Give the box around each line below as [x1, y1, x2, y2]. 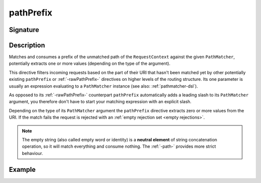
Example [9, 165, 36, 174]
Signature [9, 26, 40, 34]
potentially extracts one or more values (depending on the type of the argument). [9, 61, 171, 66]
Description [9, 41, 45, 49]
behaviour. [22, 150, 43, 156]
